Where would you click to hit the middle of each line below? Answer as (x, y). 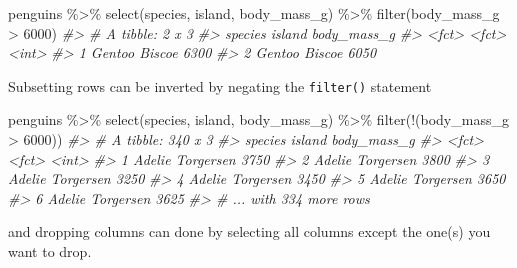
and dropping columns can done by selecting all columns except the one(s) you (249, 231)
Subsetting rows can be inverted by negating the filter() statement (220, 85)
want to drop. (50, 251)
